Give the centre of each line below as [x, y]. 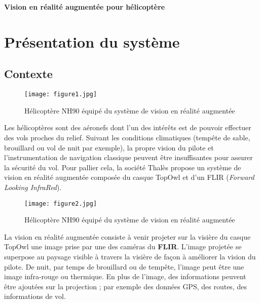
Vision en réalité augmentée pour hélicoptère [85, 7]
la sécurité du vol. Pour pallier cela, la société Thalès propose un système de [123, 167]
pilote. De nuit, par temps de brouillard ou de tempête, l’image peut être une [124, 266]
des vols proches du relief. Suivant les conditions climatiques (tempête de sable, [127, 138]
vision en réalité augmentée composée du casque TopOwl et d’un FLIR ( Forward [129, 177]
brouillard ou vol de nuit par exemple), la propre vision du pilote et [109, 147]
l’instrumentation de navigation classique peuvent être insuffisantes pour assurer [128, 157]
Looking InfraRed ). [33, 187]
